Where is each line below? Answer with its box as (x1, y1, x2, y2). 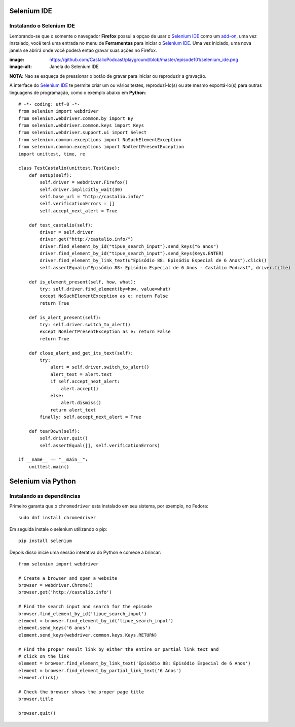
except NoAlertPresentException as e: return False (40, 329, 171, 335)
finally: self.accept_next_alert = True (40, 414, 141, 420)
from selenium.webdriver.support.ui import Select (18, 130, 147, 136)
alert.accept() (61, 386, 99, 391)
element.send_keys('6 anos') (18, 625, 91, 631)
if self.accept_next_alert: (50, 378, 120, 385)
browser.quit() (18, 710, 56, 716)
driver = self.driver (40, 229, 94, 235)
